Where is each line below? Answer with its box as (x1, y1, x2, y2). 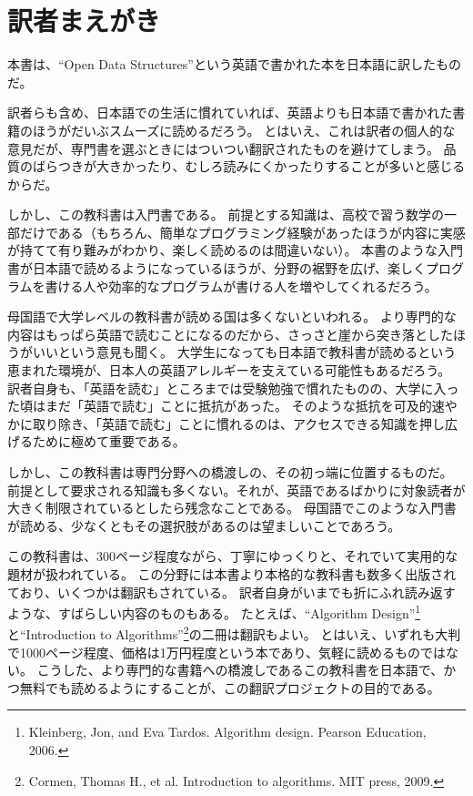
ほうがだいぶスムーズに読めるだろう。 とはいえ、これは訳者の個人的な (32, 120, 456, 139)
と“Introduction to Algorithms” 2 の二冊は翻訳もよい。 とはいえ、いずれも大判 (7, 622, 461, 644)
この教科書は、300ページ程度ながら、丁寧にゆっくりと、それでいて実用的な (7, 546, 458, 566)
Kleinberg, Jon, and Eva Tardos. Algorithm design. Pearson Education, (28, 722, 427, 741)
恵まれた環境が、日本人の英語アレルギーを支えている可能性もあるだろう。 (7, 361, 451, 380)
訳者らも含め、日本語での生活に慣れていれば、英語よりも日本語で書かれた (7, 103, 453, 122)
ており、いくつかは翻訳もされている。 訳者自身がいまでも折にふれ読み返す (7, 582, 456, 601)
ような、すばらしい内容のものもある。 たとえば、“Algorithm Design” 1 (7, 601, 421, 622)
